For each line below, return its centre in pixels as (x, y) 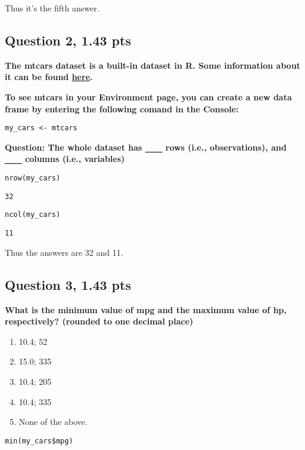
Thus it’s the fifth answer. (52, 8)
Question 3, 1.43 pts (68, 284)
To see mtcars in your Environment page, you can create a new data (148, 97)
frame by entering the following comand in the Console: (122, 108)
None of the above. (53, 422)
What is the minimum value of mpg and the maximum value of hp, (146, 309)
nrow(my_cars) (33, 178)
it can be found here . (49, 77)
